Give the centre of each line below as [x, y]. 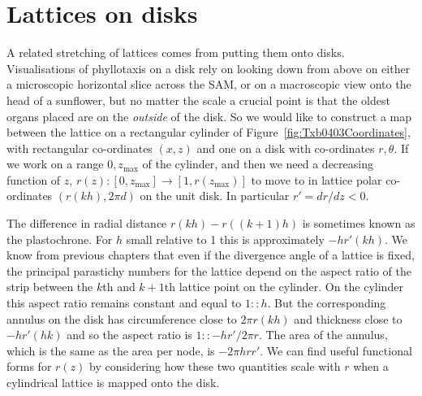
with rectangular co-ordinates [80, 148]
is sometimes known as [359, 223]
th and [119, 287]
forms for [29, 366]
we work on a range [55, 164]
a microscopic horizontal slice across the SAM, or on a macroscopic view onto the [209, 84]
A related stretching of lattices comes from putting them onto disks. [176, 52]
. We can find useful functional [336, 350]
